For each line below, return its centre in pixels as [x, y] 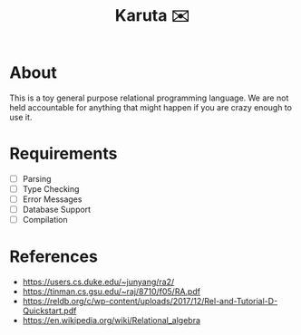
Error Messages [52, 199]
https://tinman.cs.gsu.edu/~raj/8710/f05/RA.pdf [112, 292]
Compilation [45, 220]
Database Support [57, 210]
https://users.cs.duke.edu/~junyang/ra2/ [98, 282]
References [53, 257]
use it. [21, 117]
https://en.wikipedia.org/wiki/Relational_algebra [112, 321]
